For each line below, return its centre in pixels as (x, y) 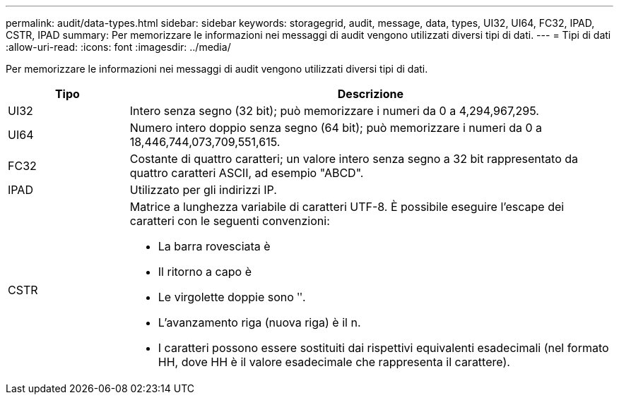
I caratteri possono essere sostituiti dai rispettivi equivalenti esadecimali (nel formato (383, 348)
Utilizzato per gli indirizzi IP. (203, 190)
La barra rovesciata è (214, 246)
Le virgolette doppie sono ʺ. (232, 297)
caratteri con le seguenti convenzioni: (230, 221)
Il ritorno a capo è (205, 272)
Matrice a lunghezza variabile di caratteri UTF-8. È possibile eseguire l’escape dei (347, 207)
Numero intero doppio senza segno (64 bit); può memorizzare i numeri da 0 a (336, 128)
